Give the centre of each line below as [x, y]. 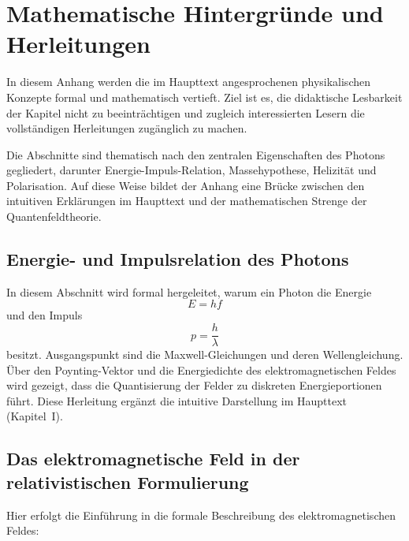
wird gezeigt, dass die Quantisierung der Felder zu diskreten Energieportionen [194, 385]
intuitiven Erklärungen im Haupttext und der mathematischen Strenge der [187, 201]
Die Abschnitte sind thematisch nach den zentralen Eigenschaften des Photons [196, 154]
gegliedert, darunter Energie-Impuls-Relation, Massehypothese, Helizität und [191, 170]
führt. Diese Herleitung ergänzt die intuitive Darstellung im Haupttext [177, 400]
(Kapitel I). [35, 416]
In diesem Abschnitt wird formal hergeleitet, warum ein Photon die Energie [189, 291]
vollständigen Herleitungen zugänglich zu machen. [127, 128]
